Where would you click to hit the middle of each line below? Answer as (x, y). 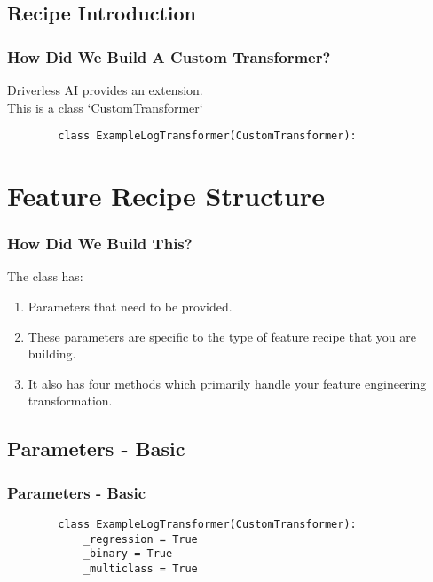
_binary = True (128, 554)
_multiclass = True (140, 568)
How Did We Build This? (100, 244)
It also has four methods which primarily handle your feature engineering (227, 383)
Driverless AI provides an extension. (105, 90)
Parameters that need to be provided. (130, 307)
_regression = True (140, 539)
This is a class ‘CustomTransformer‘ (105, 107)
